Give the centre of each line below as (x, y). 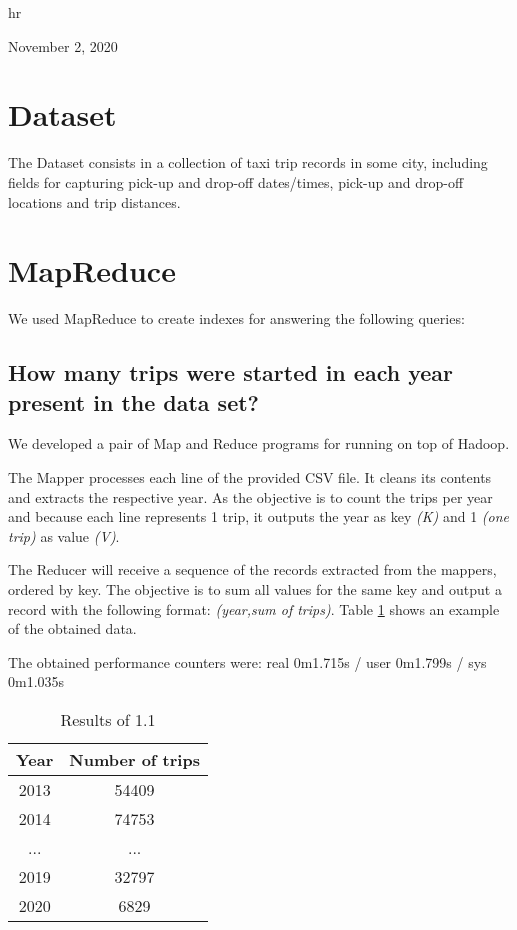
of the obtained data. (72, 628)
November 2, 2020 (63, 45)
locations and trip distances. (94, 201)
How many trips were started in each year (230, 372)
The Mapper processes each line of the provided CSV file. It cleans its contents (250, 477)
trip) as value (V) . (64, 535)
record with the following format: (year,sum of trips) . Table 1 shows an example (254, 608)
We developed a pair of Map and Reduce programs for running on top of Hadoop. (259, 443)
